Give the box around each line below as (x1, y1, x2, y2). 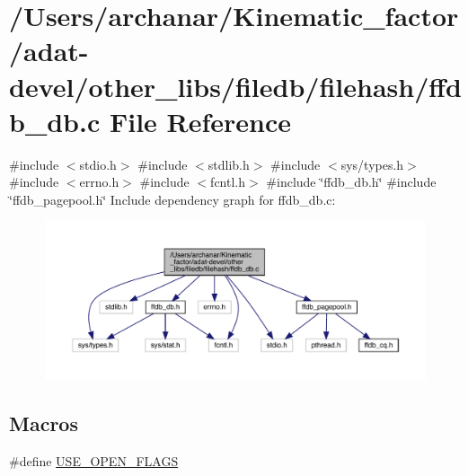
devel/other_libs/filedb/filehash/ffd (9, 67, 462, 104)
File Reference (109, 102, 292, 139)
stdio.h (79, 154, 117, 173)
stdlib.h (208, 154, 250, 173)
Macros (9, 410, 78, 437)
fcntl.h (210, 172, 246, 191)
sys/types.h (340, 154, 404, 173)
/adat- (9, 32, 89, 69)
